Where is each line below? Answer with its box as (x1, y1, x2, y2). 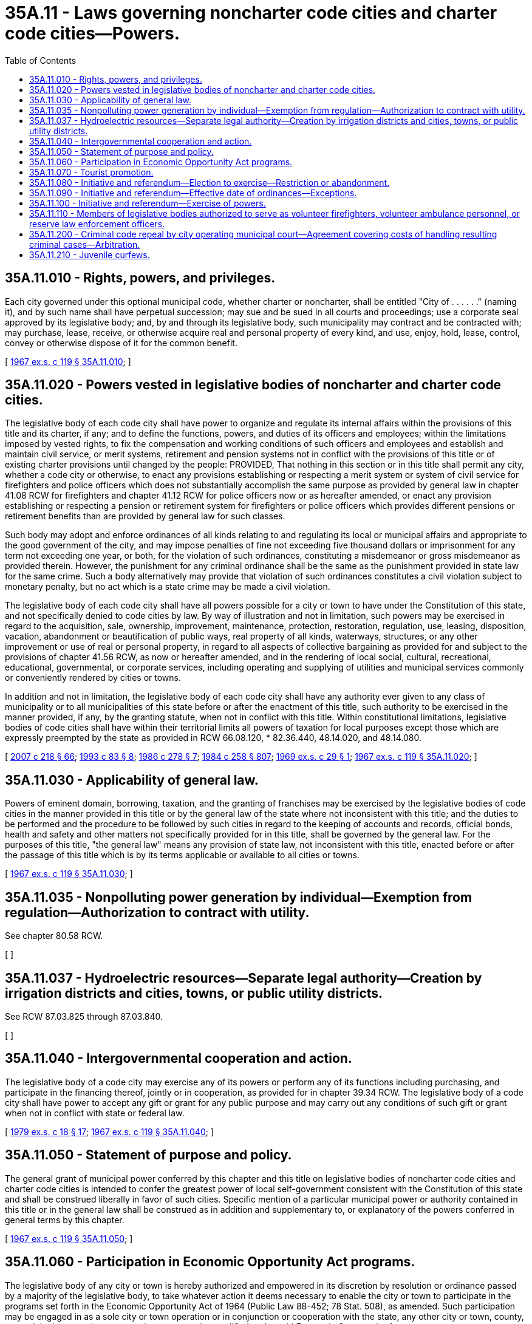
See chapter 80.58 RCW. (5, 930, 103, 941)
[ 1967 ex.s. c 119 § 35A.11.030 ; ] (5, 868, 133, 879)
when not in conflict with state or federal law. (5, 1107, 185, 1118)
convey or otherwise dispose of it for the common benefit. (5, 337, 237, 348)
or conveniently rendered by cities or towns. (5, 672, 181, 683)
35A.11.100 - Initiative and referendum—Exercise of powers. (29, 197, 266, 208)
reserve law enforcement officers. (29, 218, 165, 229)
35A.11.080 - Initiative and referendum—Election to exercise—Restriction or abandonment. (29, 177, 390, 188)
